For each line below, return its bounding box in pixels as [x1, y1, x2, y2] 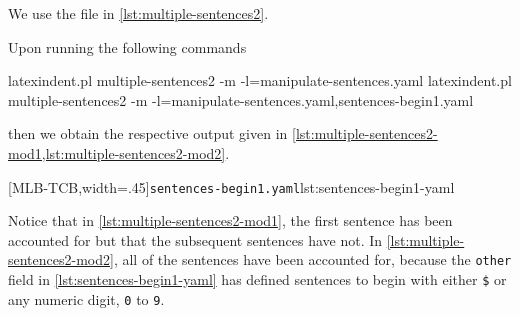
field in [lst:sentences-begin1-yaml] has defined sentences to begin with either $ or [8, 269, 507, 290]
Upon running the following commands [8, 36, 247, 57]
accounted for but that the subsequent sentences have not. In [8, 229, 383, 250]
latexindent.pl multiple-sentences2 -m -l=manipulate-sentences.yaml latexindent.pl [8, 70, 512, 91]
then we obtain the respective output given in [8, 123, 288, 144]
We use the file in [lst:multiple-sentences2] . [8, 3, 269, 23]
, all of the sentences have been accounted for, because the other [113, 249, 512, 270]
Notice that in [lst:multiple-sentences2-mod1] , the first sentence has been [8, 210, 453, 231]
